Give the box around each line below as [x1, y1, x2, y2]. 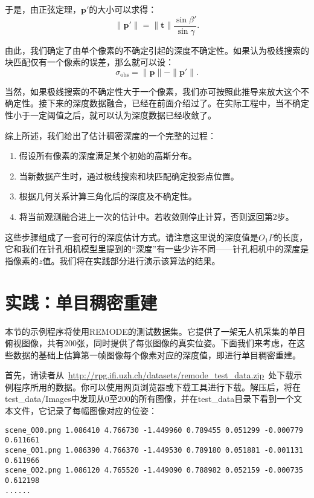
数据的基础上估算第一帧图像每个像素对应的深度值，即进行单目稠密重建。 [13, 348, 301, 361]
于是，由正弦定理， [5, 3, 81, 15]
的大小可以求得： [89, 3, 157, 15]
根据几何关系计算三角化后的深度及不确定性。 [19, 190, 197, 202]
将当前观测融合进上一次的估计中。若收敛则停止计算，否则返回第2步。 [19, 210, 294, 222]
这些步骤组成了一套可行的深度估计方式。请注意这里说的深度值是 [5, 230, 258, 243]
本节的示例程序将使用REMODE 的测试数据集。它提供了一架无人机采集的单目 [5, 325, 306, 337]
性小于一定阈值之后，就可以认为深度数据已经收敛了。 [5, 109, 216, 121]
